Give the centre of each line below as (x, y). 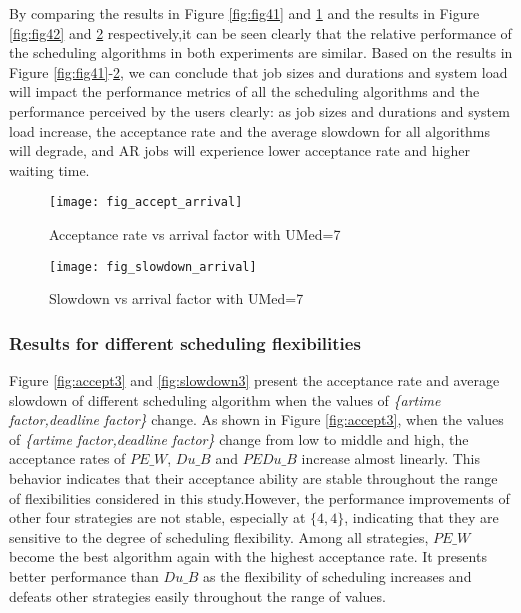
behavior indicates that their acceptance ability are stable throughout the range (253, 478)
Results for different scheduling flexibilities (185, 342)
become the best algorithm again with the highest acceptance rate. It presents (248, 556)
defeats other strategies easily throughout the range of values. (197, 595)
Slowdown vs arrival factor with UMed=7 (176, 298)
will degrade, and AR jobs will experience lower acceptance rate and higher (239, 150)
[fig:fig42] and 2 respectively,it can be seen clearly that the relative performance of (260, 32)
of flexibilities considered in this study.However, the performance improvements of (259, 497)
